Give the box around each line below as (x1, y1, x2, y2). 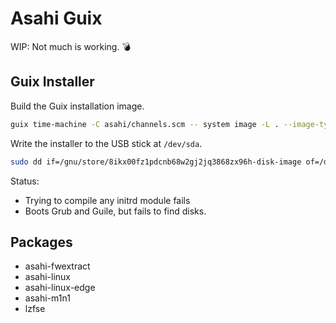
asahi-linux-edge (24, 282, 96, 294)
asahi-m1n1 (24, 292, 71, 304)
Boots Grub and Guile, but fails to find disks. (24, 205, 207, 217)
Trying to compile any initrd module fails (24, 194, 191, 206)
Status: (10, 175, 40, 187)
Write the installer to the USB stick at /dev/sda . (10, 137, 203, 149)
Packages (10, 233, 73, 251)
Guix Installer (10, 73, 95, 91)
